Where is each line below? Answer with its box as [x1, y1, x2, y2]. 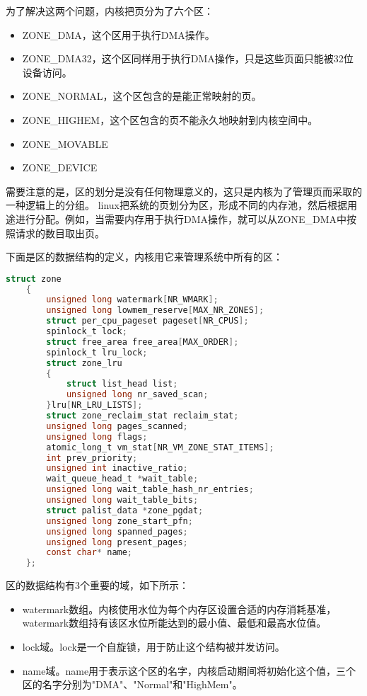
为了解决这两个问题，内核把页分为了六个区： [6, 4, 214, 18]
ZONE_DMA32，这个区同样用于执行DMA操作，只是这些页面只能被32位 [22, 51, 354, 66]
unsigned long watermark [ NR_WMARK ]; [46, 295, 219, 305]
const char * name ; [46, 547, 133, 558]
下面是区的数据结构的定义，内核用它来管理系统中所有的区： [6, 249, 283, 264]
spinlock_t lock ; [46, 326, 127, 337]
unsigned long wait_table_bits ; [46, 495, 199, 506]
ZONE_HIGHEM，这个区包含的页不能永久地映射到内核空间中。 [22, 112, 318, 127]
